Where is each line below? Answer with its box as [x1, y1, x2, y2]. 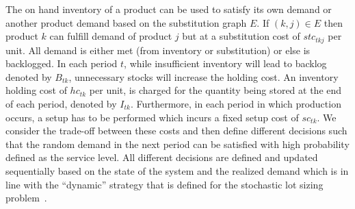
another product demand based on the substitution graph [5, 15, 247, 29]
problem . [5, 190, 47, 205]
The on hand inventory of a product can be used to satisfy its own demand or [5, 2, 332, 16]
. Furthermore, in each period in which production [130, 97, 341, 111]
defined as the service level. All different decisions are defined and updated [5, 150, 318, 164]
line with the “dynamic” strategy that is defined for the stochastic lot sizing [5, 177, 324, 191]
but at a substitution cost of [182, 29, 300, 43]
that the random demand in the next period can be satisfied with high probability [5, 136, 350, 151]
